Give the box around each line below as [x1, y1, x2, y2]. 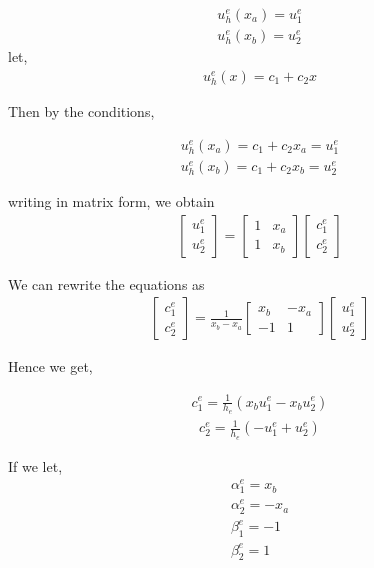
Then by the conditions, [8, 101, 155, 122]
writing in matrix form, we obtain [8, 191, 215, 212]
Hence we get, [8, 356, 93, 377]
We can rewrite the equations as [8, 273, 205, 294]
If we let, [8, 455, 63, 476]
